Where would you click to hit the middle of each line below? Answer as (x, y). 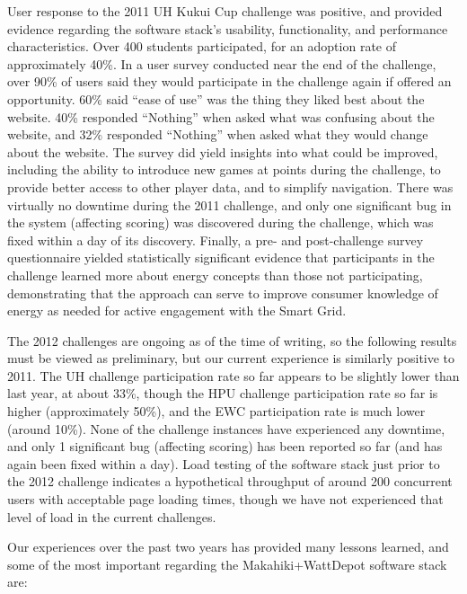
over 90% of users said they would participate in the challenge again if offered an (229, 81)
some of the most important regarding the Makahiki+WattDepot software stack (227, 564)
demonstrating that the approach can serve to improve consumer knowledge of (223, 293)
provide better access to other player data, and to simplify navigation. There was (230, 186)
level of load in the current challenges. (112, 516)
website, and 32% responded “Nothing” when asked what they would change (218, 134)
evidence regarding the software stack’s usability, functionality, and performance (228, 28)
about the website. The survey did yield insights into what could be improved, (223, 151)
